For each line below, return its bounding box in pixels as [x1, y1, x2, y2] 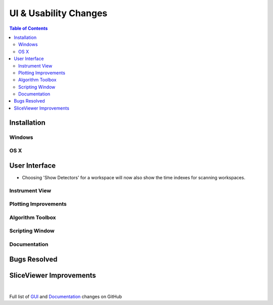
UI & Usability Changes [9, 8, 108, 19]
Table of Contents [9, 25, 48, 31]
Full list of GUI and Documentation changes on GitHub [9, 293, 122, 300]
